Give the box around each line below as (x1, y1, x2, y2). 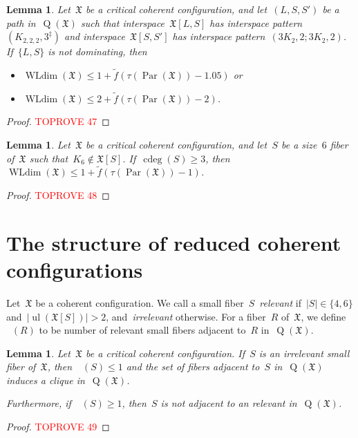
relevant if (259, 295, 301, 310)
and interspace (64, 29, 125, 44)
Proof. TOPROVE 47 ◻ (6, 114, 110, 128)
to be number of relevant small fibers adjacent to (39, 323, 246, 337)
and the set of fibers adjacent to (126, 359, 260, 374)
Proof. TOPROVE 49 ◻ (6, 419, 110, 434)
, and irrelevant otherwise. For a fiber (106, 309, 266, 323)
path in (6, 15, 36, 30)
